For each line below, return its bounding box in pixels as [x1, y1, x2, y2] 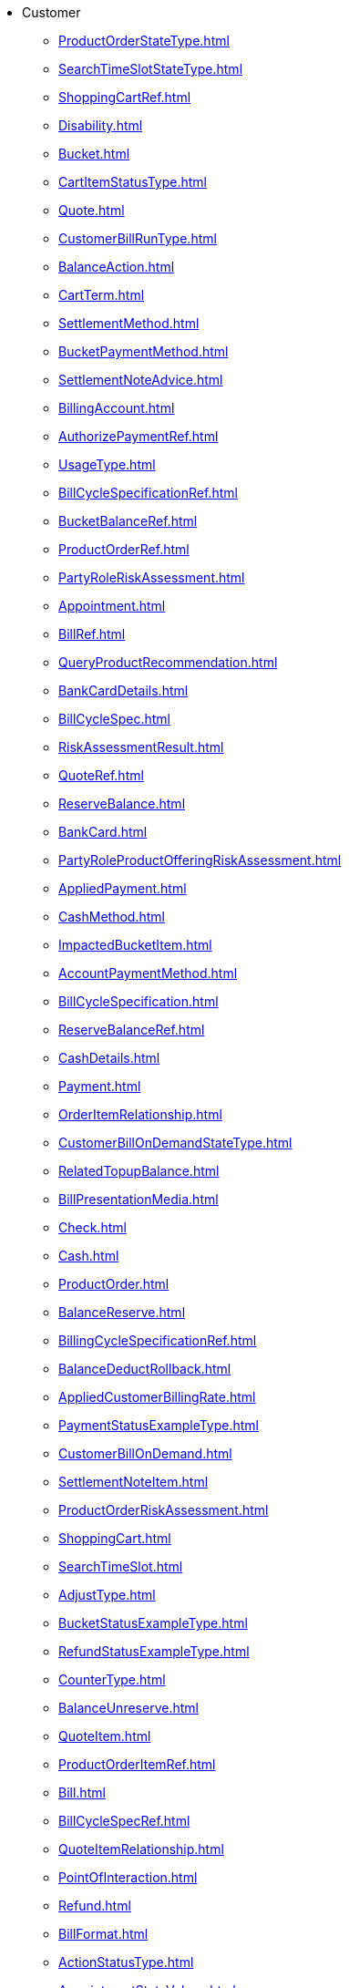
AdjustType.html [58, 1587, 156, 1602]
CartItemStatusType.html [58, 174, 208, 190]
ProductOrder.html [58, 1276, 169, 1292]
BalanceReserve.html [58, 1304, 186, 1320]
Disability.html [58, 118, 143, 133]
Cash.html [58, 1248, 119, 1263]
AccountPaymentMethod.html [58, 965, 238, 981]
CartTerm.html [58, 287, 145, 303]
